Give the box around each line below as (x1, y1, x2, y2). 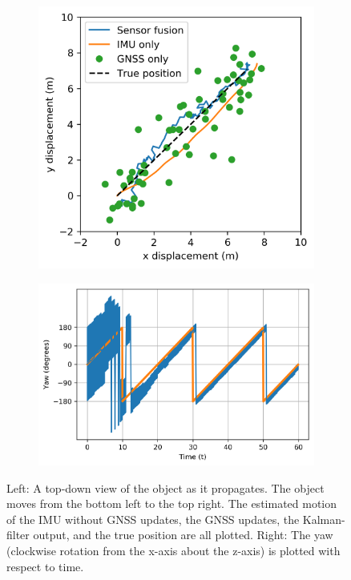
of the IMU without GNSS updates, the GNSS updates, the (6, 510, 300, 527)
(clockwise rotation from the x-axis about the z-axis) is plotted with (6, 542, 341, 559)
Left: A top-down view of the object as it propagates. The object (6, 479, 325, 496)
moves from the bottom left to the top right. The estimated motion (6, 495, 337, 512)
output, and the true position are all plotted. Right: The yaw (33, 526, 333, 543)
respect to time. (6, 558, 84, 574)
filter (6, 526, 30, 543)
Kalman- (302, 510, 345, 527)
